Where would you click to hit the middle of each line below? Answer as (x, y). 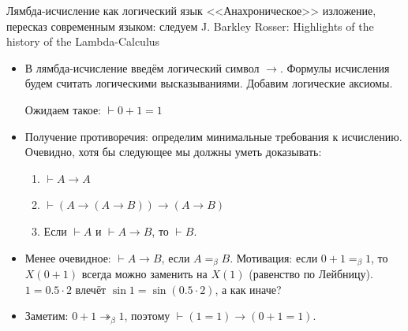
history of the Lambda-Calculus (83, 41)
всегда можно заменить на (144, 273)
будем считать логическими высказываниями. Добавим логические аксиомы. (209, 83)
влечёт (91, 289)
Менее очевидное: (68, 257)
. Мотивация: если (274, 257)
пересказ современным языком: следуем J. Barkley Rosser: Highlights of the (190, 26)
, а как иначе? (248, 289)
